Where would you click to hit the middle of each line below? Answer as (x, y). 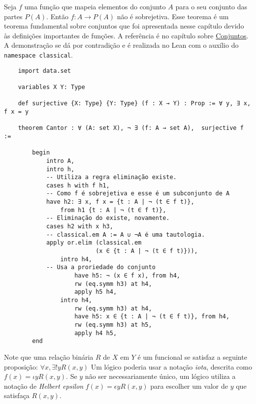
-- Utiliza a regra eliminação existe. (111, 177)
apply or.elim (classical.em (94, 243)
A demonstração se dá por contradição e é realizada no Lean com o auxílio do (121, 45)
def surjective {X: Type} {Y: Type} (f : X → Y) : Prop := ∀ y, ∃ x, (134, 104)
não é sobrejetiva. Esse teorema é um (173, 16)
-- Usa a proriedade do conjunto (101, 267)
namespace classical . (38, 54)
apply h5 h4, (96, 292)
